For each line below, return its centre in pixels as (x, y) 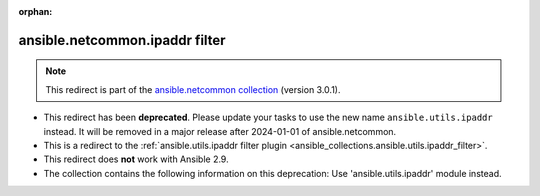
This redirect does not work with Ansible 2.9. (136, 159)
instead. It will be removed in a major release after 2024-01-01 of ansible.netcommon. (220, 131)
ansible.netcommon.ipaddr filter (122, 40)
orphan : (35, 11)
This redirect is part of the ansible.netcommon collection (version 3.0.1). (193, 89)
